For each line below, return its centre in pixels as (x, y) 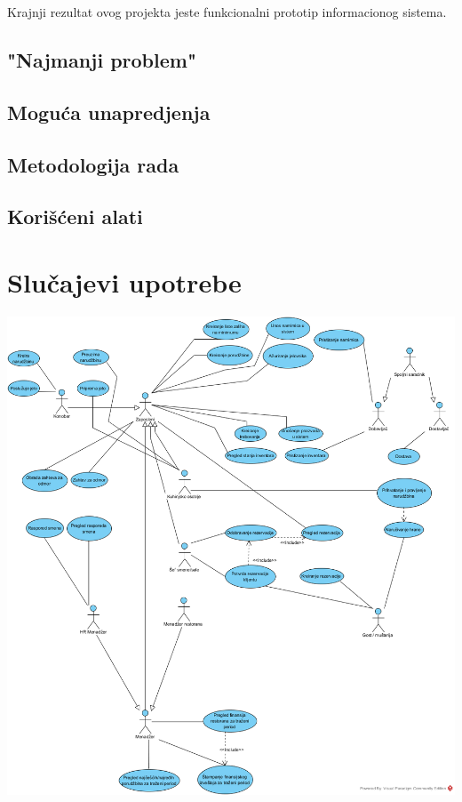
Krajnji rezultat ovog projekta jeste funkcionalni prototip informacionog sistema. (227, 12)
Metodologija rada (93, 164)
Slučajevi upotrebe (124, 281)
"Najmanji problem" (102, 59)
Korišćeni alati (75, 217)
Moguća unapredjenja (109, 112)
